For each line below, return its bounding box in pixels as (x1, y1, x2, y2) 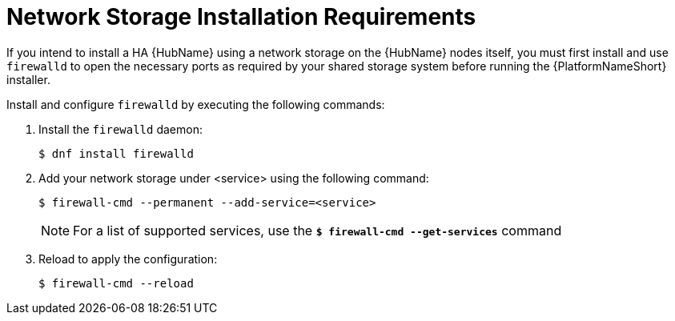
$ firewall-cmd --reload (38, 276, 194, 290)
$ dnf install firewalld (38, 146, 194, 160)
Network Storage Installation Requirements (6, 3, 476, 30)
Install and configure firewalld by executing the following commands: (6, 97, 385, 111)
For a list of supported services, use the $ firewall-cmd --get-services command (73, 222, 562, 239)
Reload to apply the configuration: (38, 251, 218, 266)
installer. (6, 72, 50, 86)
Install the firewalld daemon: (38, 122, 203, 136)
